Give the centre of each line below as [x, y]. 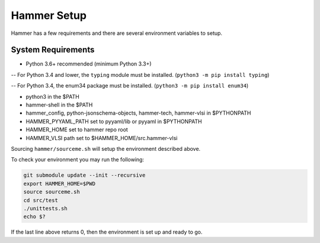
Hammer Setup [49, 15]
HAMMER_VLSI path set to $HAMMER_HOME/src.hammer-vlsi [102, 138]
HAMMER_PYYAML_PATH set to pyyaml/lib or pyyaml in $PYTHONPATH [114, 121]
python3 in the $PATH [52, 96]
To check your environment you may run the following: [78, 160]
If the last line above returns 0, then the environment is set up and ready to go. [107, 232]
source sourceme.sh [52, 192]
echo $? [34, 217]
